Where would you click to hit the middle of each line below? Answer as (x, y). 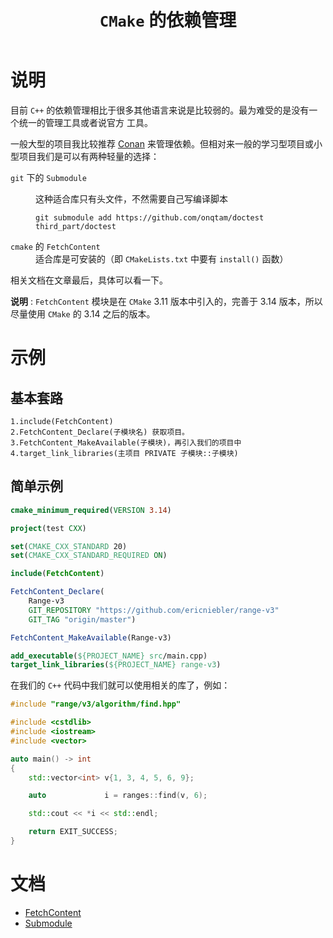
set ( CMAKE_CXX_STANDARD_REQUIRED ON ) (89, 556)
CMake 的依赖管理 (168, 20)
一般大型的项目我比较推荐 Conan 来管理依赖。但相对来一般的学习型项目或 (162, 143)
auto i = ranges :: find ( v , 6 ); (118, 796)
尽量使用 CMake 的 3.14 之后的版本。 (83, 313)
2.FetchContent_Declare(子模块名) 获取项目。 (100, 432)
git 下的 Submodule (48, 177)
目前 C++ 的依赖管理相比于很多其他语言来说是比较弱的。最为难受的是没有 (160, 110)
